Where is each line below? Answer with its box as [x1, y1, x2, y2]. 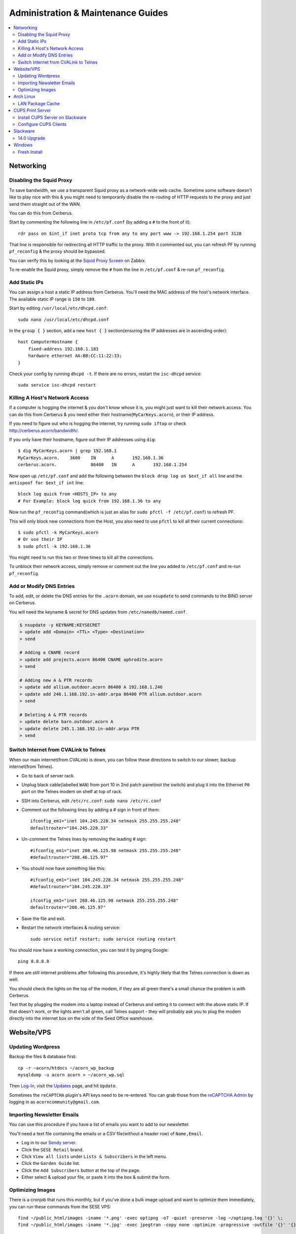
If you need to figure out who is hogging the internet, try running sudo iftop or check [9, 421, 186, 426]
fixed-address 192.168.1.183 [28, 346, 99, 351]
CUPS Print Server [13, 108, 51, 114]
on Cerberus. [9, 600, 37, 606]
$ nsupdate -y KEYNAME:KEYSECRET [19, 622, 101, 628]
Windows [13, 142, 33, 148]
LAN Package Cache [18, 100, 60, 106]
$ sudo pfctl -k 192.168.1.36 [18, 543, 91, 549]
